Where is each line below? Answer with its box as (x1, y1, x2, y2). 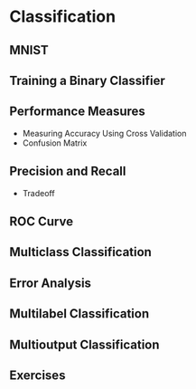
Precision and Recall (9, 164, 126, 179)
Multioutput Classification (9, 337, 160, 352)
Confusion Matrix (22, 138, 88, 148)
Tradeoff (22, 187, 56, 198)
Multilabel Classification (9, 306, 150, 322)
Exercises (9, 367, 66, 383)
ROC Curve (9, 213, 74, 229)
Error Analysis (9, 275, 92, 290)
